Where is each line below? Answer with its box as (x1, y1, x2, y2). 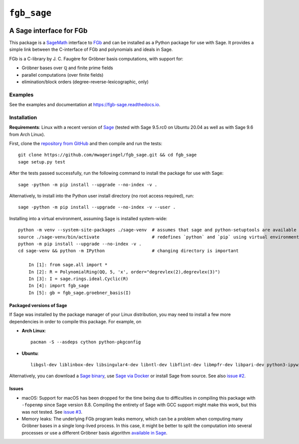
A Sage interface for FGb (9, 26, 88, 35)
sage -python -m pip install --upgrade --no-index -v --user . (18, 204, 176, 210)
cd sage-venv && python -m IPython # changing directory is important (18, 248, 239, 254)
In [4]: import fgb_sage (28, 283, 89, 289)
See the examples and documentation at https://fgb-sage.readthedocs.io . (9, 102, 160, 108)
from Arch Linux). (9, 131, 45, 137)
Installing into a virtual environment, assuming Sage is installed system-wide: (9, 215, 167, 221)
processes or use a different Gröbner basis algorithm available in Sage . (21, 430, 168, 436)
